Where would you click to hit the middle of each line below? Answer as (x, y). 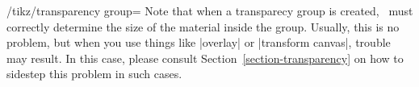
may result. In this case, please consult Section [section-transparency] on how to (205, 58)
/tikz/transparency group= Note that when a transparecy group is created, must (210, 10)
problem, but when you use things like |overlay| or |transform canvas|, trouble (199, 42)
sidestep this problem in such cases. (94, 74)
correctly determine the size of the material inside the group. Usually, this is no (203, 26)
